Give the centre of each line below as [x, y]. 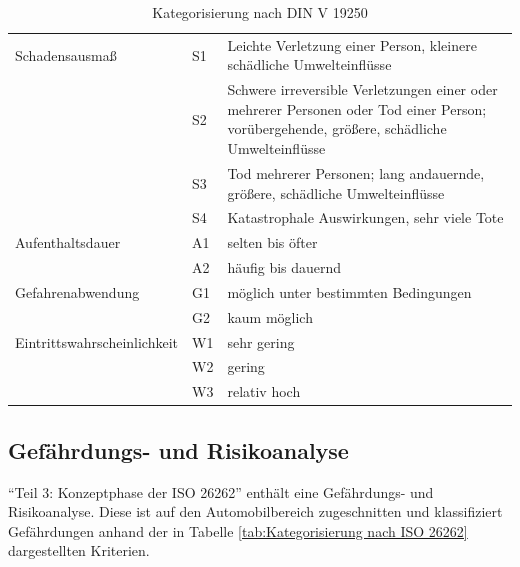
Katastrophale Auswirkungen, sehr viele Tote [365, 217]
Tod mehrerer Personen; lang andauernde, [356, 172]
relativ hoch [264, 391]
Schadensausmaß [66, 54]
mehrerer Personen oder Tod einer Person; [357, 108]
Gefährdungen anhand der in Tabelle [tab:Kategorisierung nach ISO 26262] [238, 530]
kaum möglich [270, 316]
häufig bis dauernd [284, 267]
